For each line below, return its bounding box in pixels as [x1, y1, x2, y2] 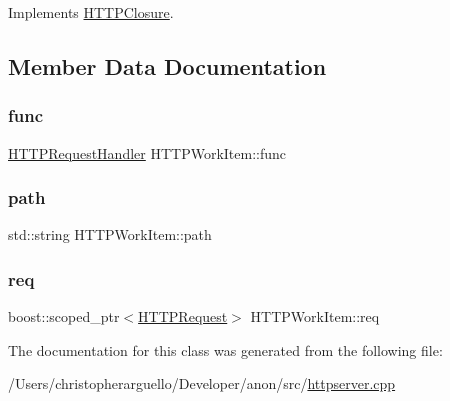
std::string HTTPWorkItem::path [8, 224, 212, 245]
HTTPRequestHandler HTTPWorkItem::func [8, 142, 287, 163]
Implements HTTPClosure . [8, 2, 174, 22]
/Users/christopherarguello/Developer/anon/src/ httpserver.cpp [8, 373, 396, 394]
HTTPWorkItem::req [250, 306, 380, 327]
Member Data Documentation [8, 50, 327, 81]
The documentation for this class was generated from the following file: [8, 339, 443, 360]
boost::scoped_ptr [8, 306, 120, 327]
